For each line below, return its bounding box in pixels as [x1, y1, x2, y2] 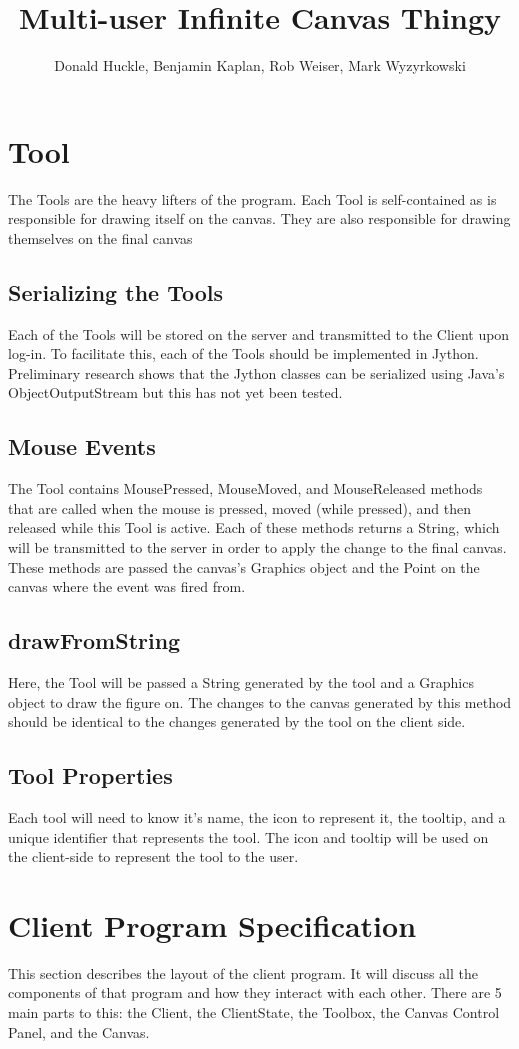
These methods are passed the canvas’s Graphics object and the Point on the [8, 556, 480, 577]
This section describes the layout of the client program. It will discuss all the [8, 962, 479, 983]
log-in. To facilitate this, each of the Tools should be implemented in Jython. [8, 343, 479, 364]
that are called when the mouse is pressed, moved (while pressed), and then [8, 497, 471, 518]
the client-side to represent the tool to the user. [8, 846, 299, 867]
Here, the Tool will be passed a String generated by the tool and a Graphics [8, 671, 474, 692]
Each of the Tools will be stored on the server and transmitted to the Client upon [8, 323, 510, 344]
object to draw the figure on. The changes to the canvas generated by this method [8, 691, 512, 712]
